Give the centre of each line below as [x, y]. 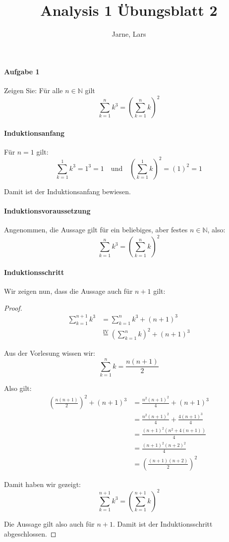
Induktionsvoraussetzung [47, 211]
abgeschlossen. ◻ [30, 533]
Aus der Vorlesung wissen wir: [50, 353]
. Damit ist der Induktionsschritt [163, 523]
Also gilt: [18, 388]
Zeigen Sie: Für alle [33, 90]
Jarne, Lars [129, 34]
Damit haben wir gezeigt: [43, 484]
